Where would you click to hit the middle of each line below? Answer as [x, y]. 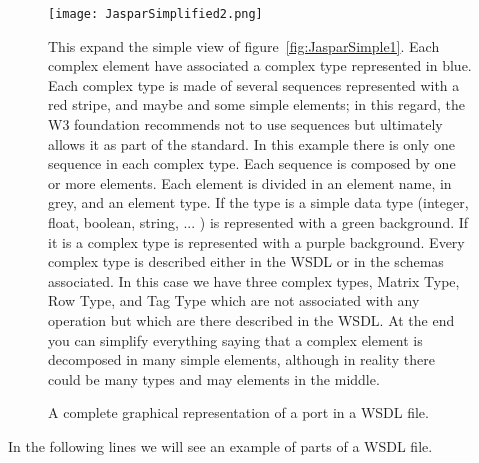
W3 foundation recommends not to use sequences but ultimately [245, 124]
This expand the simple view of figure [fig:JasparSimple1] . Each [244, 45]
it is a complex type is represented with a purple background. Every [256, 241]
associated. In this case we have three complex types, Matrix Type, [254, 280]
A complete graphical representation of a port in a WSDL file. [238, 412]
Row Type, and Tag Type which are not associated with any [234, 300]
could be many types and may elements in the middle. [214, 378]
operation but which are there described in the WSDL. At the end [251, 319]
